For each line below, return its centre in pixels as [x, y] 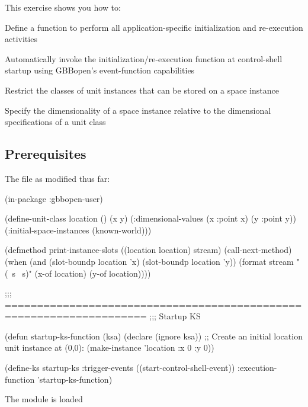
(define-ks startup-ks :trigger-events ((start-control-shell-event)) [120, 368]
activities [21, 39]
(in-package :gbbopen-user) [54, 198]
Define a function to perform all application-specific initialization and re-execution [154, 27]
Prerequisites [46, 154]
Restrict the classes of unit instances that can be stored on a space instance [142, 90]
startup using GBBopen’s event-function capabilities [100, 70]
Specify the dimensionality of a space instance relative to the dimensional [138, 110]
